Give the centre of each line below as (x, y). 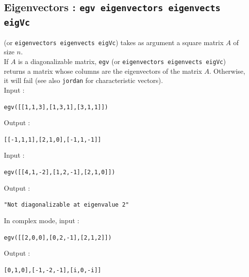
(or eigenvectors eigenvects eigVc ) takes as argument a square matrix (114, 42)
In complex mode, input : (42, 220)
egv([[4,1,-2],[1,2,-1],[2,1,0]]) (60, 172)
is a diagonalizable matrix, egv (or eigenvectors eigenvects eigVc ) (122, 61)
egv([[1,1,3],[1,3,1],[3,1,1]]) (56, 107)
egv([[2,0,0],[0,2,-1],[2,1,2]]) (58, 237)
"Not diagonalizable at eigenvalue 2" (66, 205)
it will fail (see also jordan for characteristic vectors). (83, 80)
